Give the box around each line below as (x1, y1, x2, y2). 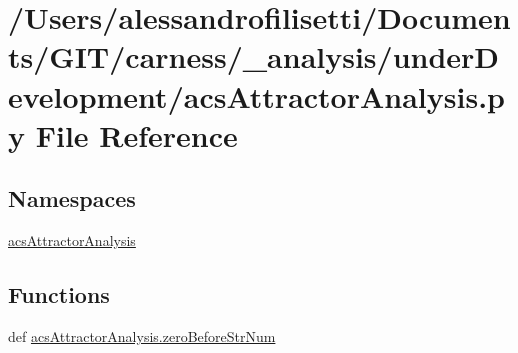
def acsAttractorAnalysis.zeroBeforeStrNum (8, 325, 276, 346)
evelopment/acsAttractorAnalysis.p (8, 75, 505, 116)
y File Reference (8, 114, 238, 155)
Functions (8, 279, 110, 310)
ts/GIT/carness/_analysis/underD (8, 36, 500, 77)
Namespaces (8, 183, 136, 214)
